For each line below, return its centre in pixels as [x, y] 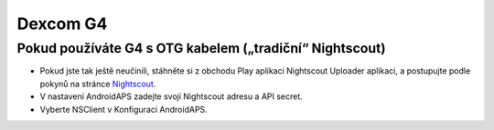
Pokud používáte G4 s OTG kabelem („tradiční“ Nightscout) [201, 48]
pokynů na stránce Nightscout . [98, 84]
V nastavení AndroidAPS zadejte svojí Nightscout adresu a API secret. [172, 96]
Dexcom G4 [62, 24]
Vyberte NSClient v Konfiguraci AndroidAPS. [123, 109]
